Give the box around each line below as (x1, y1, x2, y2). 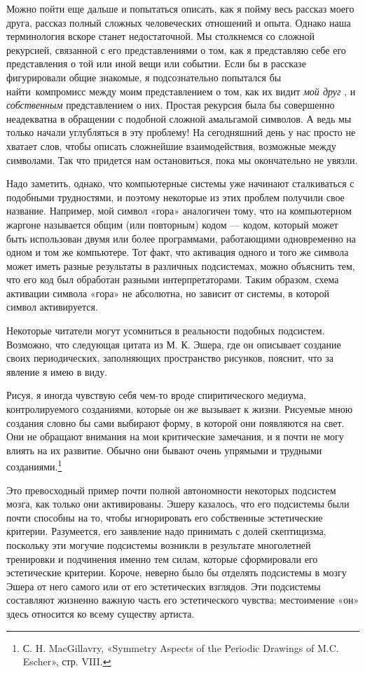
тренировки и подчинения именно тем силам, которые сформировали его (6, 551, 318, 566)
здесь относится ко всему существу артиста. (6, 606, 195, 620)
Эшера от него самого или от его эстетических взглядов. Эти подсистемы (6, 578, 321, 593)
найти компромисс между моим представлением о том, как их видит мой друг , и (6, 83, 356, 98)
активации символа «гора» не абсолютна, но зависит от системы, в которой (6, 285, 329, 300)
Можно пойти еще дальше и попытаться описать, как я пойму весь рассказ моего (6, 1, 354, 15)
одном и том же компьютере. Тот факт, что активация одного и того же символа (6, 245, 349, 259)
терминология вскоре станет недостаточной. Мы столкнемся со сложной (6, 29, 315, 43)
